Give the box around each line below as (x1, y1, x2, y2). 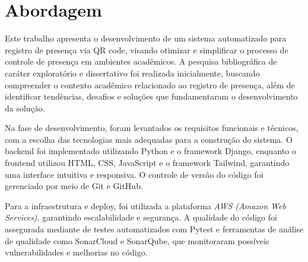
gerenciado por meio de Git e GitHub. (5, 180, 143, 192)
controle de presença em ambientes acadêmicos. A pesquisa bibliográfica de (5, 55, 277, 68)
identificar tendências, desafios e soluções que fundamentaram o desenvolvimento (5, 90, 298, 103)
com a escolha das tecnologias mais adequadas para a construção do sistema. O (5, 133, 293, 145)
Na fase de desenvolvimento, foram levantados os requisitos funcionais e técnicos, (5, 122, 299, 134)
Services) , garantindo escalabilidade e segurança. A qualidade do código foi (5, 211, 277, 223)
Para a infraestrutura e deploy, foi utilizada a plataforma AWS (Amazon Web (5, 199, 286, 212)
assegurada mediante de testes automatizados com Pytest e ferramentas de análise (5, 223, 304, 235)
